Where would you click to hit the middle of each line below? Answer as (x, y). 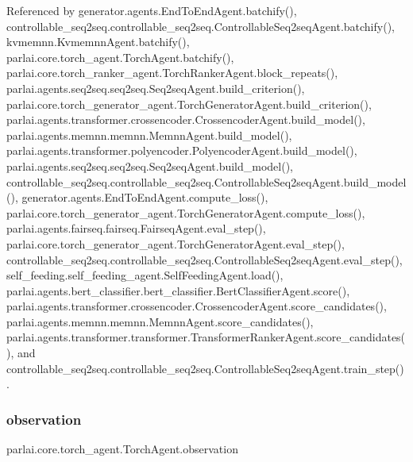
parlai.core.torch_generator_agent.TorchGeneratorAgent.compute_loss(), (186, 212)
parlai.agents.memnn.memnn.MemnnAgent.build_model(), (149, 135)
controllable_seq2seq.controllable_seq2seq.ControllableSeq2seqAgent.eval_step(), (205, 259)
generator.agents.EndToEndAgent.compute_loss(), (145, 197)
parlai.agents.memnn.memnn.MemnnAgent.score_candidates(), (160, 321)
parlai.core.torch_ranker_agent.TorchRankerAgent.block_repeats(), (172, 73)
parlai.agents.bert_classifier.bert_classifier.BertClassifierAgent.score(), (178, 290)
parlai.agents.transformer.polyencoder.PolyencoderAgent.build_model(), (182, 150)
